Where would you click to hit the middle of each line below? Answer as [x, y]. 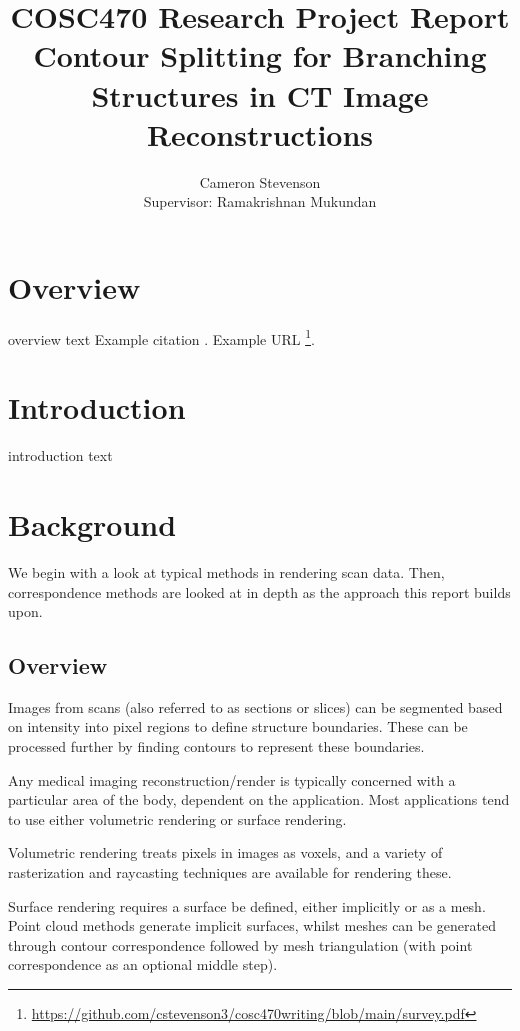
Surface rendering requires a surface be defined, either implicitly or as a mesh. [247, 905]
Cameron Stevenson [260, 181]
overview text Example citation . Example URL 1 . [161, 337]
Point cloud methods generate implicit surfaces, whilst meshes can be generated [252, 925]
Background [92, 523]
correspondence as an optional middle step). [143, 964]
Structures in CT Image [260, 94]
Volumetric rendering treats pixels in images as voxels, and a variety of [225, 852]
